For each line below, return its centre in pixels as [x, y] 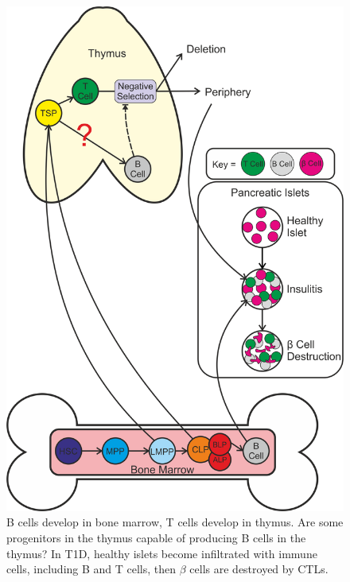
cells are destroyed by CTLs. [259, 569]
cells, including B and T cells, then [91, 569]
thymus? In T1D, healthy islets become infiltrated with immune [162, 553]
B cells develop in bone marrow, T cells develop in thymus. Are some [175, 522]
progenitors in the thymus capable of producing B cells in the [156, 537]
